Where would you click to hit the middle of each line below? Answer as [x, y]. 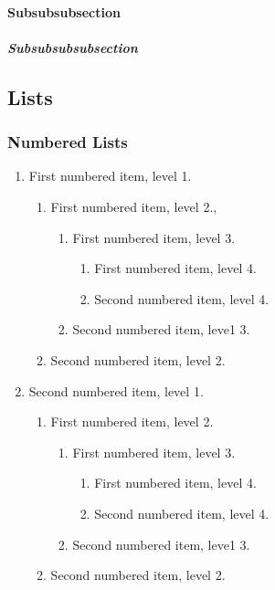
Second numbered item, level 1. [116, 390]
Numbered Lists [68, 142]
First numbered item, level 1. [110, 176]
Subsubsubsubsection [73, 47]
